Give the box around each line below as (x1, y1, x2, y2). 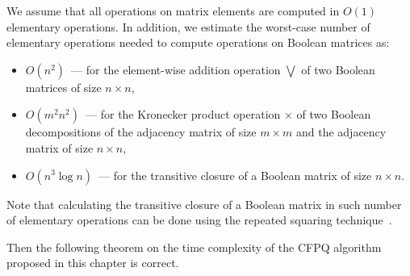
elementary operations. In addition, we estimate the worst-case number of (6, 18, 370, 35)
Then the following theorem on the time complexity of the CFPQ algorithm (6, 238, 382, 255)
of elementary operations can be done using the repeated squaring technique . (6, 211, 392, 228)
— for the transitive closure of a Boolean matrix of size (98, 166, 372, 183)
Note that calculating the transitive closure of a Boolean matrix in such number (6, 195, 402, 212)
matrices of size (25, 78, 102, 95)
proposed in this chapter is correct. (6, 254, 179, 271)
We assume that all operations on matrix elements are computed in (6, 2, 340, 19)
